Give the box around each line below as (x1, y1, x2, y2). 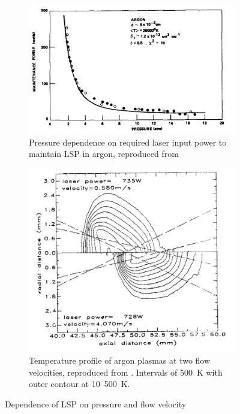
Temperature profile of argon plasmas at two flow (29, 354, 211, 367)
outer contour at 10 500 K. (29, 377, 130, 390)
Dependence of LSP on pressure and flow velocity (5, 397, 187, 410)
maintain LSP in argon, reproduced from (29, 147, 179, 160)
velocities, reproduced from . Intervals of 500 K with (29, 365, 223, 378)
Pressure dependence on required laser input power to (29, 135, 227, 148)
